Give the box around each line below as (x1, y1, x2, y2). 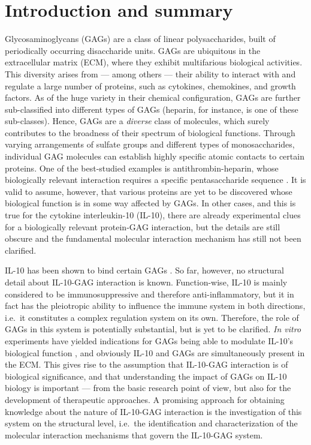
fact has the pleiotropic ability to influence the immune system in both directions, (5, 299, 306, 312)
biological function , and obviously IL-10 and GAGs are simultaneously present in (5, 346, 305, 359)
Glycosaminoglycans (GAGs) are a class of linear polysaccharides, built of (5, 32, 276, 45)
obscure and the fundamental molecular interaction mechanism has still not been (5, 232, 301, 245)
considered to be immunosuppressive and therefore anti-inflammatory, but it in (5, 287, 294, 300)
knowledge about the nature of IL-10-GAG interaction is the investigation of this (5, 405, 302, 417)
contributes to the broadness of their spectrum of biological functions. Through (5, 126, 295, 139)
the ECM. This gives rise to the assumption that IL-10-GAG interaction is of (5, 358, 288, 371)
